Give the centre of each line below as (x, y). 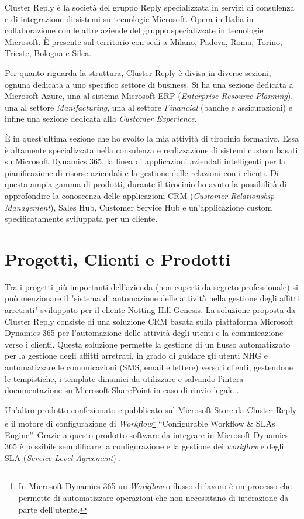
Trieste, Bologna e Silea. (48, 53)
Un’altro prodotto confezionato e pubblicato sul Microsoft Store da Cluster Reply (151, 409)
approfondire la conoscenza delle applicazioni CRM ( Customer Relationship (140, 195)
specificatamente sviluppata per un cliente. (81, 219)
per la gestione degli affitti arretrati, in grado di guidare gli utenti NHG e (136, 355)
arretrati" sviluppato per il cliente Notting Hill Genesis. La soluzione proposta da (150, 310)
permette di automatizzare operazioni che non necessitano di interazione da (153, 497)
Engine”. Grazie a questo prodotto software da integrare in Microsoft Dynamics (147, 434)
